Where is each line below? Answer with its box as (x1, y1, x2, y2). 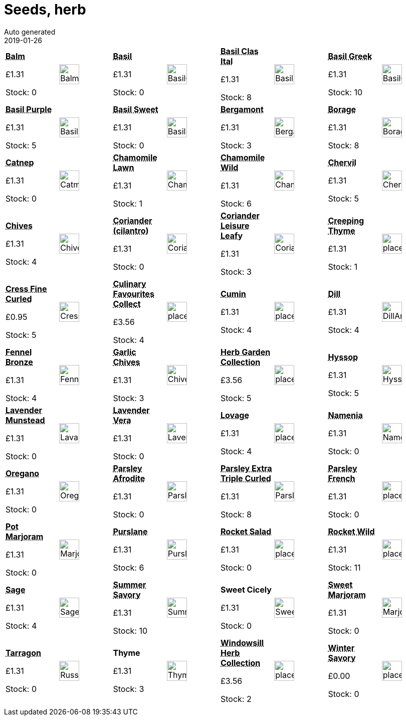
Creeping (328, 215, 364, 226)
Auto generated (4, 27, 56, 36)
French (328, 473, 355, 483)
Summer (113, 579, 146, 590)
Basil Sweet (113, 104, 158, 114)
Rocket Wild (328, 526, 375, 536)
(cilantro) (113, 225, 149, 236)
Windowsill (221, 637, 264, 648)
